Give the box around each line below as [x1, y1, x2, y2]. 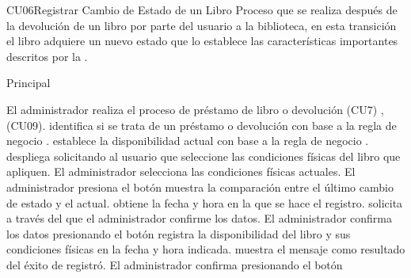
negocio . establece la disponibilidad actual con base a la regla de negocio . [6, 132, 369, 149]
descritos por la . [6, 48, 88, 64]
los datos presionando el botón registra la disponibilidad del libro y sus [6, 225, 351, 242]
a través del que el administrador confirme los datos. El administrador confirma [6, 210, 392, 227]
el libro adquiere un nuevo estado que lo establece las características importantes [6, 32, 398, 49]
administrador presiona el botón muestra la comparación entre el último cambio [6, 178, 394, 195]
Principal [6, 74, 51, 91]
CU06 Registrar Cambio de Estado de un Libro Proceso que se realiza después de [6, 2, 398, 17]
